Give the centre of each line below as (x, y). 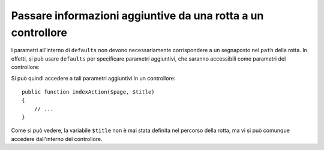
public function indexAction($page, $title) (88, 92)
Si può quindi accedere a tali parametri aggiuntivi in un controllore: (93, 78)
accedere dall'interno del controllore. (57, 139)
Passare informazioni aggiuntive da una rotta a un (137, 16)
